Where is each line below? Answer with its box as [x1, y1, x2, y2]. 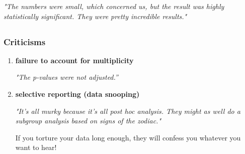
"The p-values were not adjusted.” [15, 72, 118, 82]
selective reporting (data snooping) [15, 89, 140, 99]
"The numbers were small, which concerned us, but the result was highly [4, 1, 224, 11]
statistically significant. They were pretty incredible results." [4, 11, 187, 21]
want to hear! [15, 142, 57, 152]
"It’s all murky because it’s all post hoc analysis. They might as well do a [15, 105, 240, 116]
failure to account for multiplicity [15, 55, 134, 65]
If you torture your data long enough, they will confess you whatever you [15, 132, 241, 142]
